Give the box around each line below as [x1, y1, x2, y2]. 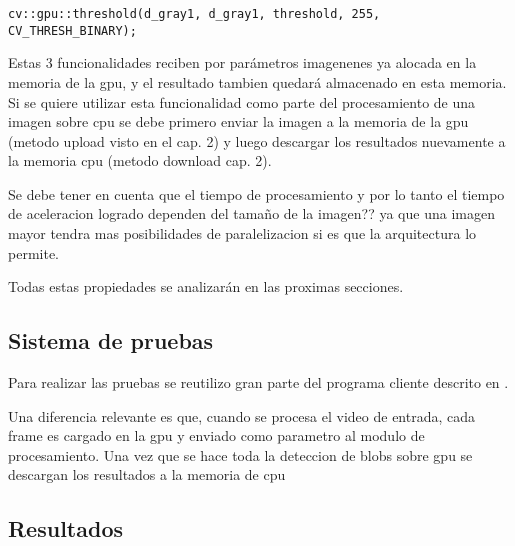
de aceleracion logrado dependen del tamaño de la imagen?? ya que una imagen [8, 203, 495, 224]
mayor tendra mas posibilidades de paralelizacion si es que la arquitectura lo [8, 223, 477, 244]
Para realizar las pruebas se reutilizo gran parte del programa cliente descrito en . [8, 372, 509, 393]
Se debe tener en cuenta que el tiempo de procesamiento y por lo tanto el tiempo [8, 183, 505, 204]
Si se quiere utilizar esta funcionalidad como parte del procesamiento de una [8, 91, 476, 112]
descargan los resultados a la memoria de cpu [8, 464, 286, 485]
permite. [8, 242, 59, 263]
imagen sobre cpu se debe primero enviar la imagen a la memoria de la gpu [8, 111, 469, 132]
